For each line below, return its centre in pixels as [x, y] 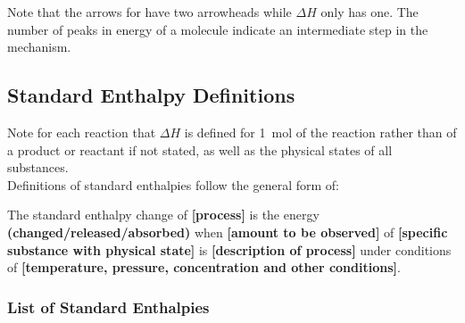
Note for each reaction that [82, 132]
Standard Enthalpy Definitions [151, 95]
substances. [38, 167]
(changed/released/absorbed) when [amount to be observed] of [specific [228, 232]
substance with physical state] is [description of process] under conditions [229, 249]
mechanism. [39, 47]
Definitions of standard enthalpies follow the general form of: [173, 184]
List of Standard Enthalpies [108, 306]
